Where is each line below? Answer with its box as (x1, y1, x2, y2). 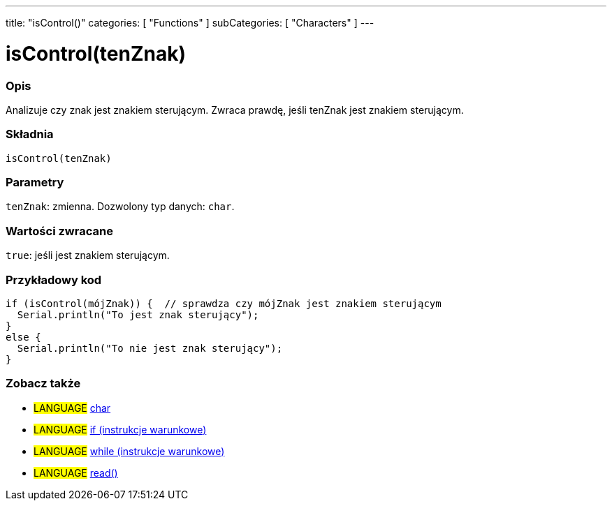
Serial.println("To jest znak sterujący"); (17, 308, 259, 320)
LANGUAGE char (34, 401, 111, 414)
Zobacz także (6, 376, 81, 391)
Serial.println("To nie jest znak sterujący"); (17, 342, 283, 354)
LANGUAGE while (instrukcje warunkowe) (34, 445, 225, 457)
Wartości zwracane (6, 223, 113, 238)
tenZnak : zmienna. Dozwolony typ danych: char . (6, 200, 235, 213)
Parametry (6, 175, 64, 189)
